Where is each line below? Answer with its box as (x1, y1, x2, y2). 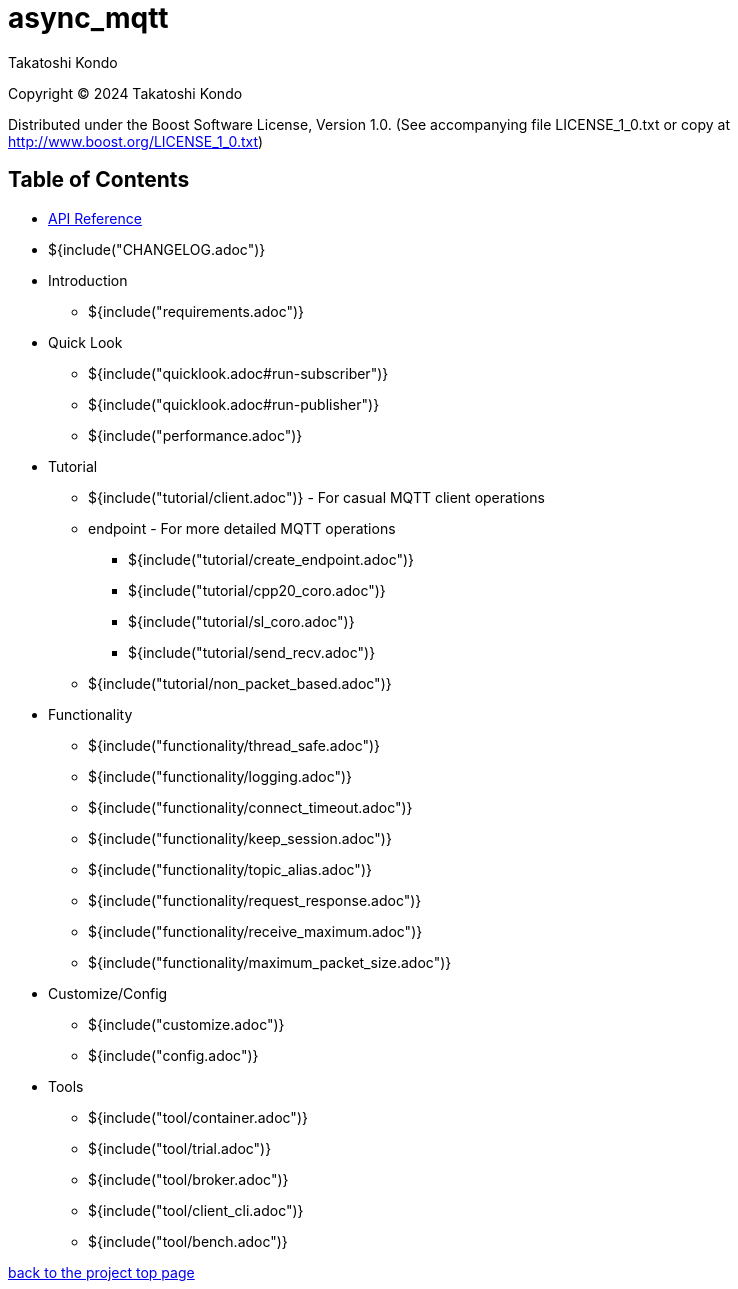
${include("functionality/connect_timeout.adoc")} (88, 798, 413, 816)
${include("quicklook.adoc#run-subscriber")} (88, 364, 389, 382)
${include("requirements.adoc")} (88, 302, 305, 320)
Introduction (48, 271, 128, 289)
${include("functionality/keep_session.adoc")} (88, 829, 392, 847)
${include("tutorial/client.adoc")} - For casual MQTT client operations (88, 488, 545, 506)
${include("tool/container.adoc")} (88, 1108, 308, 1126)
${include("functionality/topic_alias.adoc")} (88, 860, 372, 878)
